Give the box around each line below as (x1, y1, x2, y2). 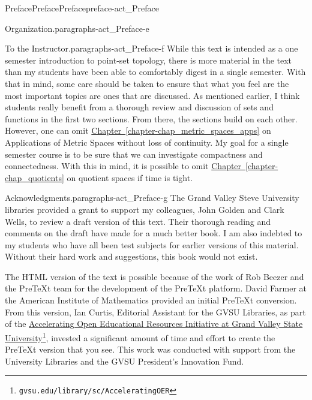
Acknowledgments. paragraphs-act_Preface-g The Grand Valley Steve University (5, 191, 299, 204)
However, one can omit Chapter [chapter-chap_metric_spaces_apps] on (5, 124, 271, 137)
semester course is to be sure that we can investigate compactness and (5, 148, 263, 160)
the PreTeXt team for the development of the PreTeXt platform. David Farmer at (5, 282, 307, 294)
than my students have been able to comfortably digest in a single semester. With (5, 65, 306, 78)
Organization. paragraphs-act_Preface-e (5, 22, 149, 34)
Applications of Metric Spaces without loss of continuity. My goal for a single (5, 136, 289, 148)
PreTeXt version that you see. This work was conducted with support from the (5, 343, 296, 356)
